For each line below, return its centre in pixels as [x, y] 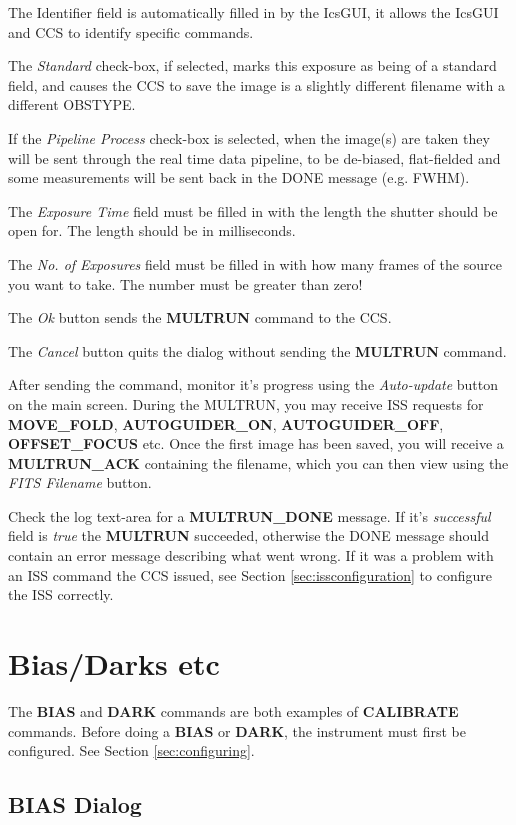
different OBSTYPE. [72, 104]
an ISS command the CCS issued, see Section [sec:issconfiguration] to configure [250, 574]
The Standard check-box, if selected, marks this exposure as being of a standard [252, 65]
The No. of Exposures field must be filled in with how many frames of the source [255, 263]
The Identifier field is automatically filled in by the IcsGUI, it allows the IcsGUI [253, 12]
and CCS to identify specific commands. [131, 31]
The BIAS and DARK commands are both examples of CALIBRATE [233, 710]
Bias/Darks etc [114, 663]
